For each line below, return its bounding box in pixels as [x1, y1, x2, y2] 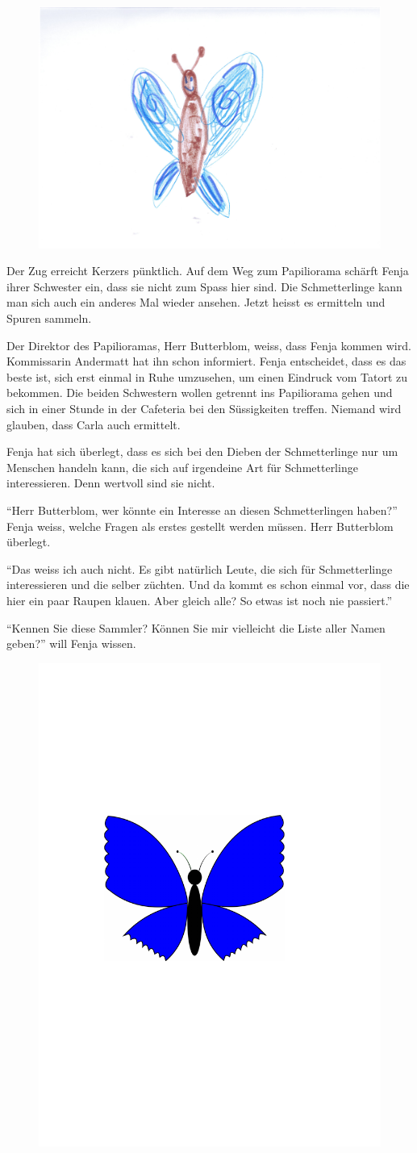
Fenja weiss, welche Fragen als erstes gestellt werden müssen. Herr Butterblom [6, 517, 394, 534]
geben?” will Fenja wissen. [6, 635, 136, 652]
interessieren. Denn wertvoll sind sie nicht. [6, 474, 215, 491]
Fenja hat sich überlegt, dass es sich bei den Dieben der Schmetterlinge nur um [6, 443, 398, 460]
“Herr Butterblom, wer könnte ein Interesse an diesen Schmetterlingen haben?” [6, 501, 398, 518]
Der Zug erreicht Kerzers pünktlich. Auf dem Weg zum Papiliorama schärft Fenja [6, 262, 409, 279]
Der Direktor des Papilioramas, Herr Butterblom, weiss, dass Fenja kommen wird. [6, 336, 411, 353]
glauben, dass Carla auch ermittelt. [6, 416, 181, 432]
